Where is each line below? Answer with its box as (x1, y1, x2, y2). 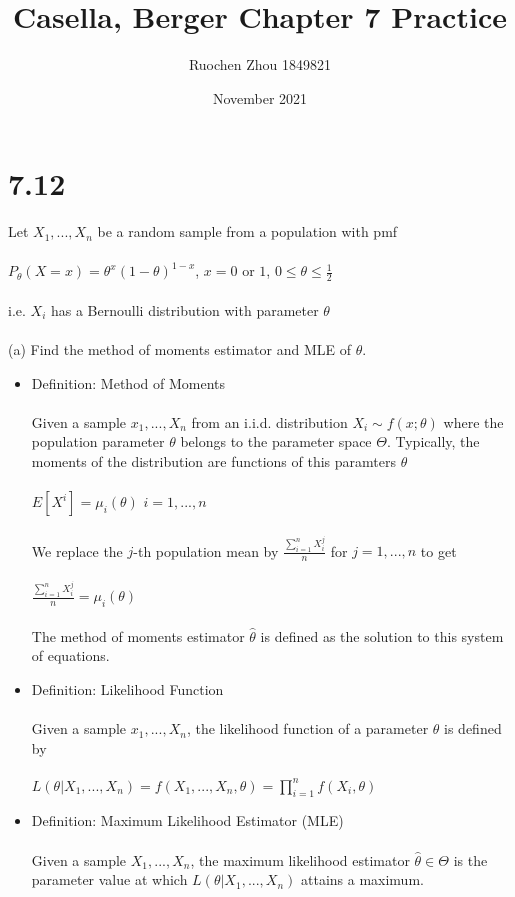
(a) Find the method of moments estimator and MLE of (8, 339, 351, 360)
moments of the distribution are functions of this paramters (31, 451, 396, 472)
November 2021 (212, 87, 308, 108)
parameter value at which (31, 869, 188, 890)
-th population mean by (133, 540, 279, 561)
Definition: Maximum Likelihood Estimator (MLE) (31, 810, 344, 831)
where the (443, 411, 504, 432)
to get (420, 540, 457, 561)
